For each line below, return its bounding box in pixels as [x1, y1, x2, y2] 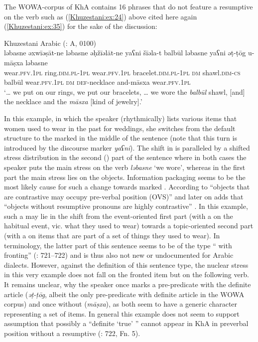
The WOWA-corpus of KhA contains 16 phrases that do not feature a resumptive [4, 1, 253, 11]
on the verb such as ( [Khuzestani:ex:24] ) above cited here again [4, 11, 197, 21]
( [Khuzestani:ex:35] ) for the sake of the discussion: [4, 21, 157, 31]
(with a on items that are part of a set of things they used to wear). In [4, 230, 220, 241]
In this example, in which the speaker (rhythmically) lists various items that [4, 113, 237, 123]
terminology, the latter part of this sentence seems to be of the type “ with [4, 240, 232, 250]
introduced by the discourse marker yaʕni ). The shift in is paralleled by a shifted [4, 142, 250, 153]
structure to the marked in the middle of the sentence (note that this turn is [4, 133, 237, 143]
